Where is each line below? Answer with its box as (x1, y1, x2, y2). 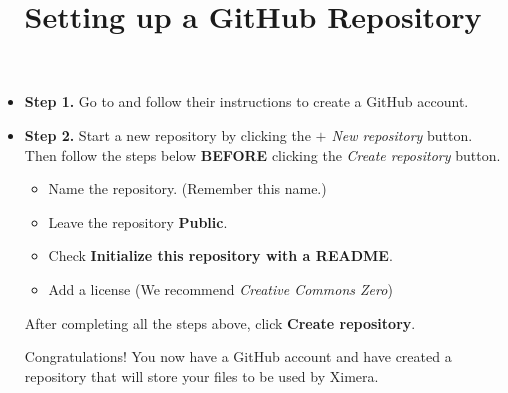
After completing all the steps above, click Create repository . (24, 312, 416, 333)
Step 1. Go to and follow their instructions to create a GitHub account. (24, 91, 469, 112)
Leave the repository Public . (48, 211, 228, 232)
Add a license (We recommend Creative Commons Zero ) (48, 278, 393, 299)
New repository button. (331, 124, 473, 145)
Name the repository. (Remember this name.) (48, 178, 327, 199)
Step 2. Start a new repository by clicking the (24, 124, 311, 145)
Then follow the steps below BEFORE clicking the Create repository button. (24, 144, 501, 165)
